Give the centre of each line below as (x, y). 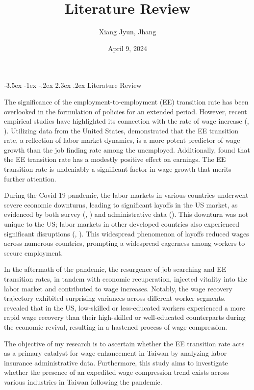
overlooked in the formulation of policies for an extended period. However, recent (126, 111)
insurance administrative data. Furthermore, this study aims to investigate (116, 362)
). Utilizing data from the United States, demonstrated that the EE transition (121, 130)
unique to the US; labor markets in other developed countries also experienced (122, 224)
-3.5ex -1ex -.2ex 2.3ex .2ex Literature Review (73, 85)
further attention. (30, 178)
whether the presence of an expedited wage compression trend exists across (117, 372)
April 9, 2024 (127, 48)
